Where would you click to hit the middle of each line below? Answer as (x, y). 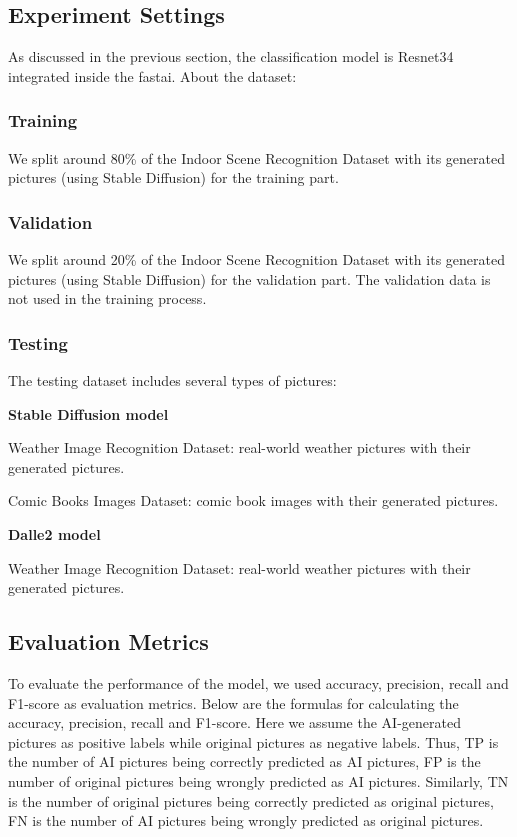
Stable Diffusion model (88, 413)
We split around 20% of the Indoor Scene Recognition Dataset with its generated (256, 259)
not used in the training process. (107, 298)
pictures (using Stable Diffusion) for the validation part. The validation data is (249, 278)
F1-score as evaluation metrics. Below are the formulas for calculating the (233, 702)
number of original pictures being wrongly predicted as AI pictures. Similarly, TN (258, 780)
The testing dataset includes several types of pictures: (172, 380)
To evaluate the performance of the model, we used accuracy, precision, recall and (258, 682)
